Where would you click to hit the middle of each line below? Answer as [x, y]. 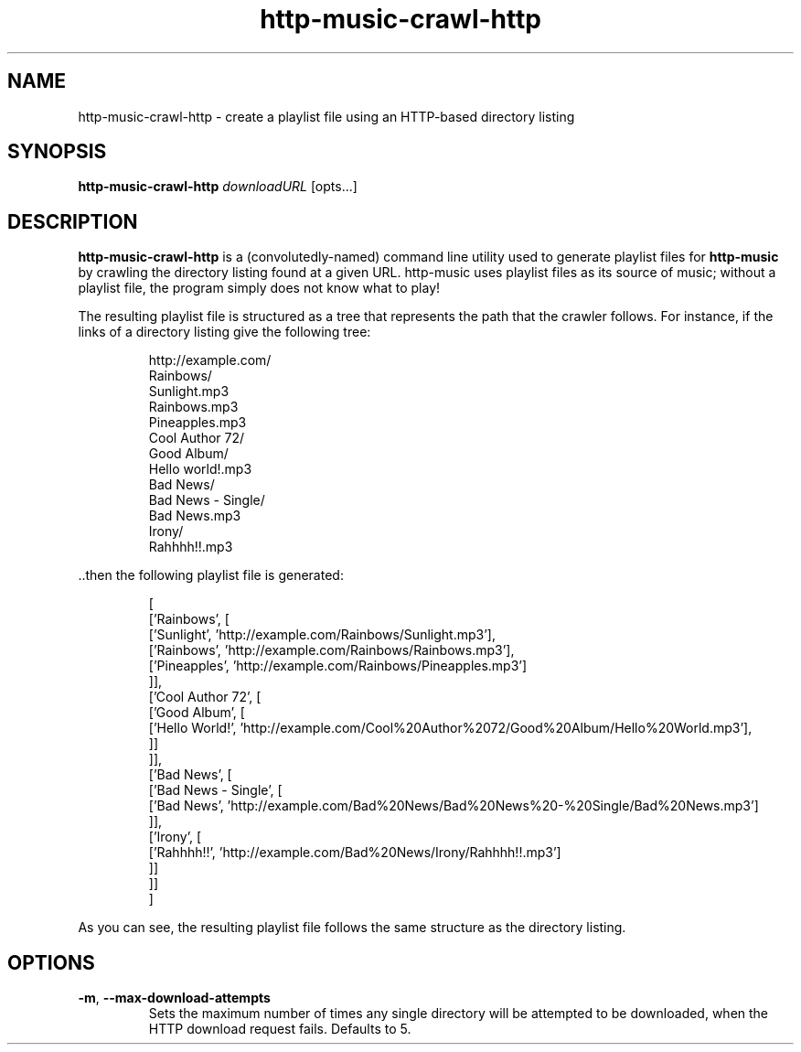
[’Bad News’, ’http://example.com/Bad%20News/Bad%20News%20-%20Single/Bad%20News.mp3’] [454, 806]
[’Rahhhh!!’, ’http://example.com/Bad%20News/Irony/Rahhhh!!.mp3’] [355, 853]
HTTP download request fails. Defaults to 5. [280, 1029]
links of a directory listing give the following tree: [224, 332]
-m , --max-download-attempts [174, 998]
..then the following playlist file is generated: [211, 575]
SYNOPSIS [57, 152]
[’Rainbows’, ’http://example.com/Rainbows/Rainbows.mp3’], [331, 650]
